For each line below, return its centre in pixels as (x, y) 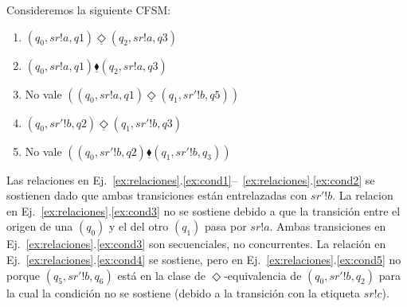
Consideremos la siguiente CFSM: (89, 10)
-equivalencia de (263, 275)
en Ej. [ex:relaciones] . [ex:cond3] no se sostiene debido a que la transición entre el (203, 210)
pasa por (226, 226)
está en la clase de (161, 275)
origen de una (40, 226)
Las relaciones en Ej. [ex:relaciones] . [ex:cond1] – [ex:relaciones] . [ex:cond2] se (191, 179)
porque (23, 275)
